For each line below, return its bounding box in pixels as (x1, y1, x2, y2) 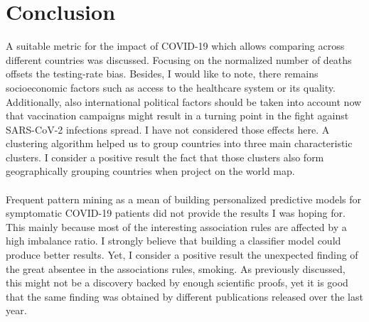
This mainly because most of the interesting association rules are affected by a (6, 219, 347, 234)
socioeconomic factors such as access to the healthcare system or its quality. (6, 80, 336, 95)
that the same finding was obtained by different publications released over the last (6, 289, 363, 304)
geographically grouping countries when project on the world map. (6, 163, 295, 178)
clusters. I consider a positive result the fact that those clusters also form (6, 149, 324, 164)
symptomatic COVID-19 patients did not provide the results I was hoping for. (6, 205, 346, 220)
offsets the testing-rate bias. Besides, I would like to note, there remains (6, 66, 319, 81)
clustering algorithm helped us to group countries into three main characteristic (6, 136, 353, 151)
